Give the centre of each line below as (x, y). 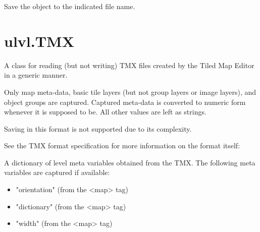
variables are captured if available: (57, 172)
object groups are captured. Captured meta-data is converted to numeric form (125, 102)
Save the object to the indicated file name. (70, 6)
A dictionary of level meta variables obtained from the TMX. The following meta (130, 162)
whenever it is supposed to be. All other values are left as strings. (105, 112)
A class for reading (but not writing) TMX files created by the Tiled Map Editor (129, 65)
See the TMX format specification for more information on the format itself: (122, 146)
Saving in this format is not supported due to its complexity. (98, 128)
